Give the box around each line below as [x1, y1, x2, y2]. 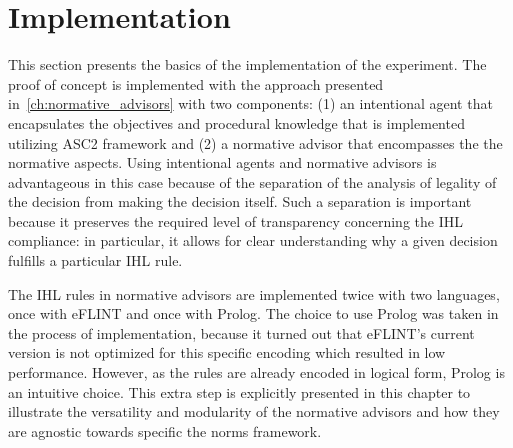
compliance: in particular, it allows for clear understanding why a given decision [8, 230, 498, 251]
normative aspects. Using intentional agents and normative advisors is [8, 152, 437, 173]
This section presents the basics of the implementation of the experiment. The [8, 54, 487, 75]
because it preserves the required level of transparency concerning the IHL [8, 210, 463, 231]
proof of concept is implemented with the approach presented [8, 73, 384, 94]
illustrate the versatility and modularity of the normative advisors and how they [8, 401, 500, 422]
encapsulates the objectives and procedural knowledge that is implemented [8, 112, 465, 133]
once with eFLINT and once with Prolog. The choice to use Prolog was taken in [8, 303, 499, 324]
